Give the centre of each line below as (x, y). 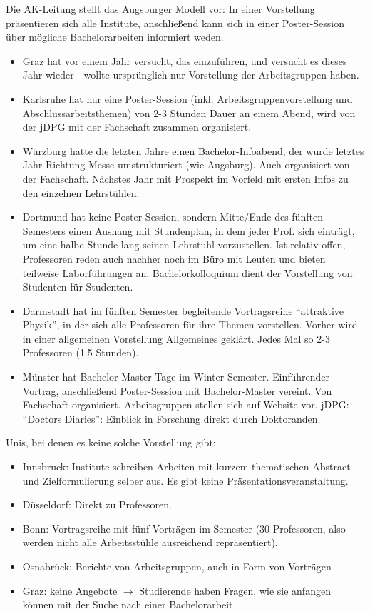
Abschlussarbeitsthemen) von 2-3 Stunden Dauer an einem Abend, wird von (189, 112)
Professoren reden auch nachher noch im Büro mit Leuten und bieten (174, 258)
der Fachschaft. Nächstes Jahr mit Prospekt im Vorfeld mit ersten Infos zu (185, 178)
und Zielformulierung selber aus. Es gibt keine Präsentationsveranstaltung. (185, 480)
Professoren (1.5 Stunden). (81, 352)
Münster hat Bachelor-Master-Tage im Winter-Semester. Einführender (176, 377)
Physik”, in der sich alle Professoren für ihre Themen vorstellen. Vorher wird (190, 324)
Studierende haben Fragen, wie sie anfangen (235, 590)
